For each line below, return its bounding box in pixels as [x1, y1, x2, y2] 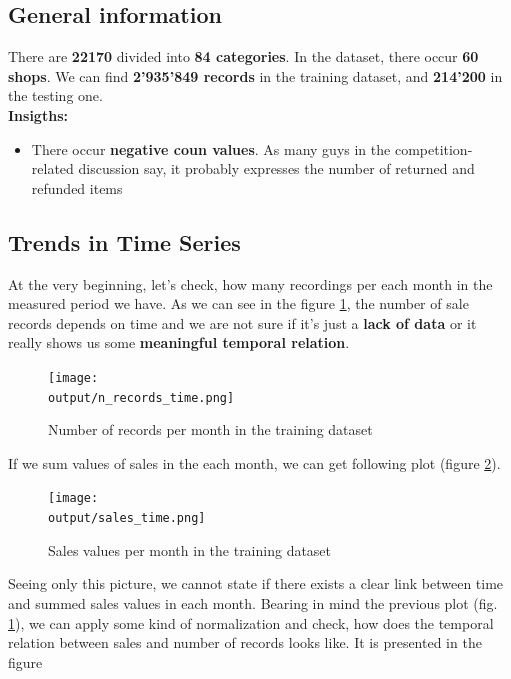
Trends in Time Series [8, 226, 241, 257]
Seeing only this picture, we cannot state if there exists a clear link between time [8, 573, 504, 594]
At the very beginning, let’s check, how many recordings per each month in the [8, 273, 493, 294]
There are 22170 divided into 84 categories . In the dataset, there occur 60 [8, 46, 479, 67]
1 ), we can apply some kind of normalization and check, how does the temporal [8, 612, 494, 633]
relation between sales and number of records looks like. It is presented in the [8, 632, 482, 653]
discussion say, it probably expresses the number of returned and [78, 158, 475, 179]
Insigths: [8, 104, 68, 125]
